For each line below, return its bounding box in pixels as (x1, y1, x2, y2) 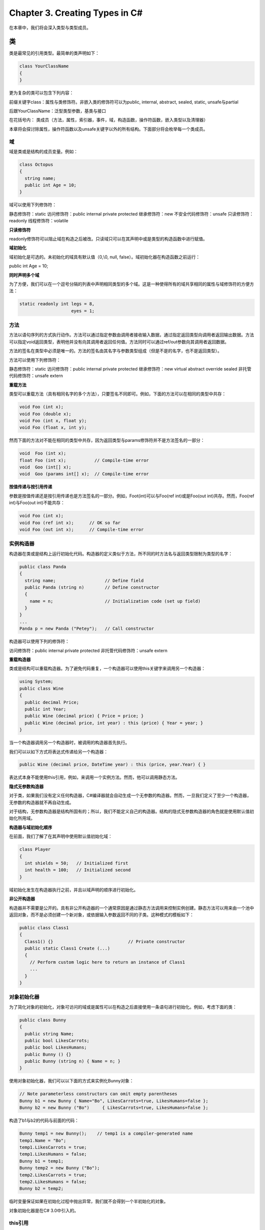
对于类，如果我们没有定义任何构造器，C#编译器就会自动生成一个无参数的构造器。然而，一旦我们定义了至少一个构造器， (9, 793, 252, 799)
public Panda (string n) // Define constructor (25, 584, 159, 590)
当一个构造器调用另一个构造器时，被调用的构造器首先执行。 (9, 739, 130, 745)
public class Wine (19, 685, 64, 691)
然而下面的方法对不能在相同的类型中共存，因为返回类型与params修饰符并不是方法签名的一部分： (9, 437, 205, 443)
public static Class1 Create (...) (25, 946, 110, 952)
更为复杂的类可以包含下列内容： (9, 90, 74, 96)
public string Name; (25, 1031, 74, 1037)
